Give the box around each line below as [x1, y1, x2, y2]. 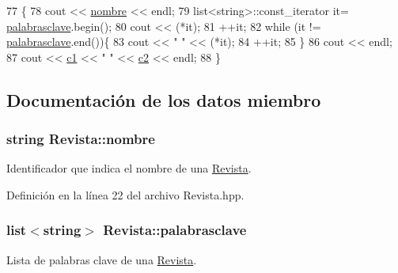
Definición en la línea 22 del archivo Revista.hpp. [6, 186, 244, 203]
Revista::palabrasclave [103, 220, 247, 240]
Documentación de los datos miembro [6, 87, 321, 112]
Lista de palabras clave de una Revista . [6, 251, 197, 267]
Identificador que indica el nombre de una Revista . [6, 160, 252, 176]
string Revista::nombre [6, 129, 155, 149]
